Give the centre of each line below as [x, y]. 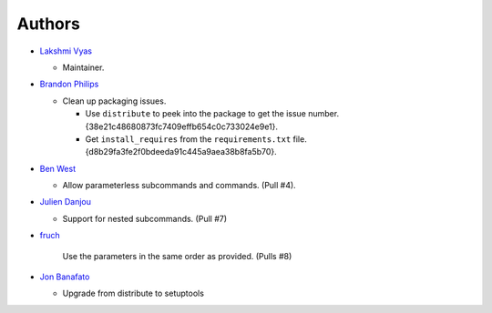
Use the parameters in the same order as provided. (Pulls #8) [177, 256]
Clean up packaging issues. [114, 101]
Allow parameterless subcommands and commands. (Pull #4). [179, 186]
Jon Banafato [65, 277]
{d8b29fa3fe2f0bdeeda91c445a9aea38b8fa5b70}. [181, 152]
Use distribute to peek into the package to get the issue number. [212, 114]
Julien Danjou [65, 202]
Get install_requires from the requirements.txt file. [196, 139]
